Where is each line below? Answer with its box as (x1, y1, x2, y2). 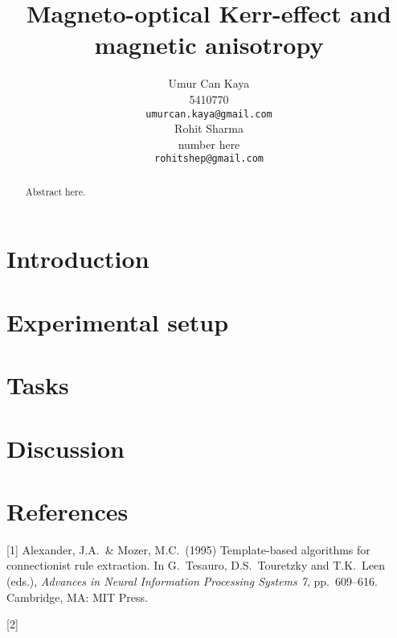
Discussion (6, 431, 125, 464)
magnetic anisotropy (94, 28, 324, 61)
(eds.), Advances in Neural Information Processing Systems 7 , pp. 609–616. (6, 573, 378, 590)
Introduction (6, 242, 149, 275)
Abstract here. (25, 184, 86, 198)
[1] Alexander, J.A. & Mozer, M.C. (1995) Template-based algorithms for (6, 541, 370, 558)
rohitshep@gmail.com (153, 153, 264, 165)
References (6, 494, 129, 527)
